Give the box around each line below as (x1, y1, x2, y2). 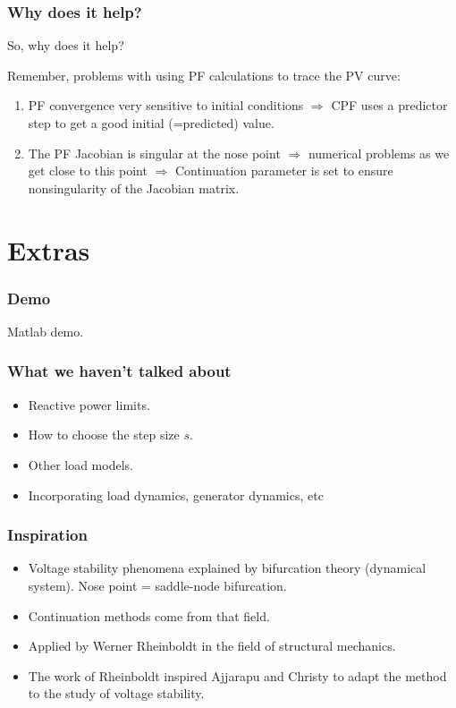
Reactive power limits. (28, 395, 150, 414)
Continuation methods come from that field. (28, 606, 270, 625)
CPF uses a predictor (331, 96, 448, 115)
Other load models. (28, 455, 133, 473)
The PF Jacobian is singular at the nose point (28, 143, 281, 162)
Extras (7, 231, 90, 268)
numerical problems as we (308, 143, 450, 162)
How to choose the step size (28, 425, 180, 444)
